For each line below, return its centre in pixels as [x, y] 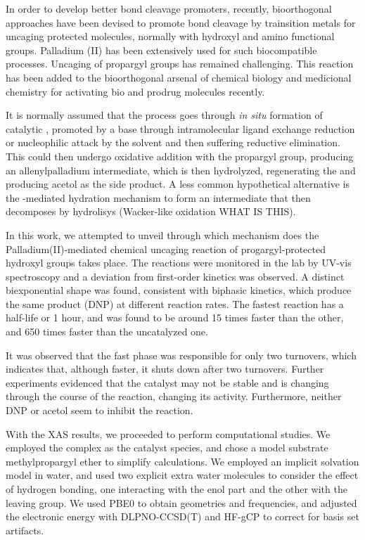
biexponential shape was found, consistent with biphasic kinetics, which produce [179, 290]
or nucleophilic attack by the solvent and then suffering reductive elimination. [173, 142]
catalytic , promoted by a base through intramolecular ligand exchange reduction [180, 128]
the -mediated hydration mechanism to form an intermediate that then [158, 197]
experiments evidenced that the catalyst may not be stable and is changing [167, 382]
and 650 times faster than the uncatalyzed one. [107, 332]
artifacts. [25, 530]
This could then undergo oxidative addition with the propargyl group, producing [180, 156]
